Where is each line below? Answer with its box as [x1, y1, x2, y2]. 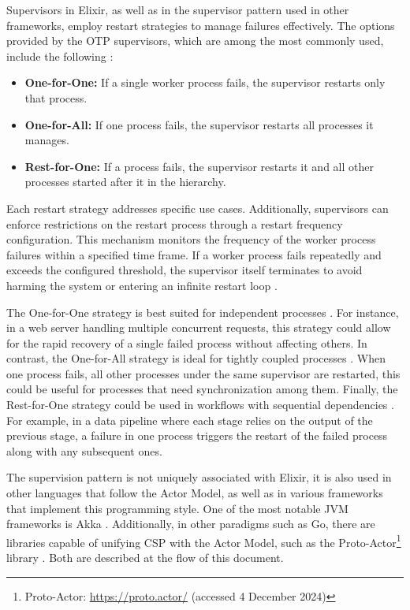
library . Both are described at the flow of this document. [6, 549, 284, 566]
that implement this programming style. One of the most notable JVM [6, 500, 348, 516]
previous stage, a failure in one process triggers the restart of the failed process [6, 427, 388, 444]
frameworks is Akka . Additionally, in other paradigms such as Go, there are [6, 515, 375, 532]
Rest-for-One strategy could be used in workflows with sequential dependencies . [6, 396, 394, 413]
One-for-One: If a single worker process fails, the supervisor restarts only [24, 74, 386, 91]
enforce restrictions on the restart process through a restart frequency [6, 215, 343, 232]
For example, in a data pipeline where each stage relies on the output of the [6, 411, 373, 428]
